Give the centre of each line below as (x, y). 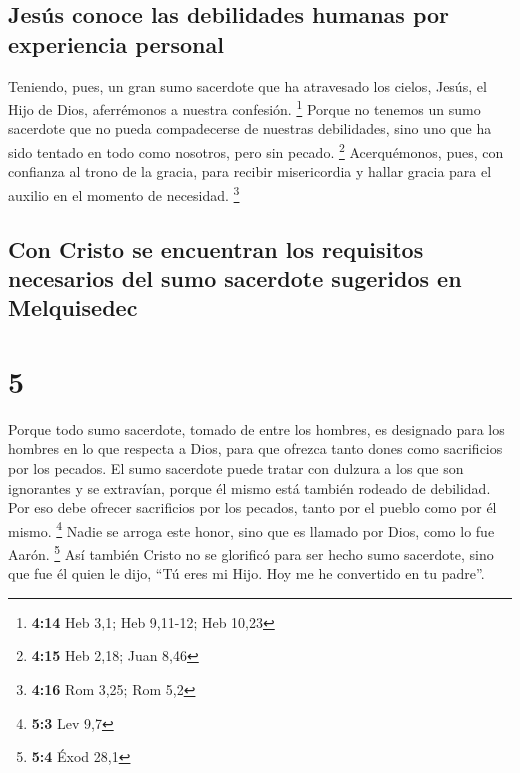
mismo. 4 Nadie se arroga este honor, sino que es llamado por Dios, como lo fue (251, 529)
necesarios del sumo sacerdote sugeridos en (235, 277)
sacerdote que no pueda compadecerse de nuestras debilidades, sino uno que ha (250, 128)
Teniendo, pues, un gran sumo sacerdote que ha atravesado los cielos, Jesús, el (247, 85)
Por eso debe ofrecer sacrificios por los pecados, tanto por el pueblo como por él (252, 507)
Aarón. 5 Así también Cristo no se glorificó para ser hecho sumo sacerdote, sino (251, 552)
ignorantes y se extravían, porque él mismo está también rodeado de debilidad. (249, 487)
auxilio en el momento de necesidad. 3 (124, 193)
